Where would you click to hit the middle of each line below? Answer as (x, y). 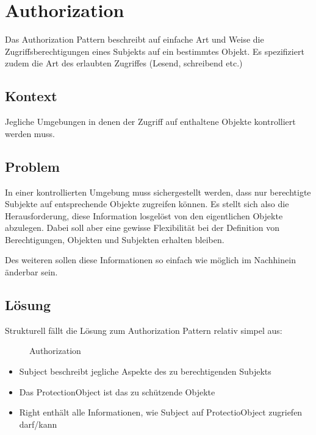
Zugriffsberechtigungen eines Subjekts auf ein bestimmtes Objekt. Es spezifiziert (155, 51)
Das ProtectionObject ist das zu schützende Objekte (117, 391)
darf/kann (38, 424)
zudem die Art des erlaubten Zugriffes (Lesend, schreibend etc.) (124, 63)
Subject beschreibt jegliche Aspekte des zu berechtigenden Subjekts (145, 371)
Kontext (31, 96)
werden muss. (30, 133)
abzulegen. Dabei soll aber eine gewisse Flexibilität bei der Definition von (142, 228)
